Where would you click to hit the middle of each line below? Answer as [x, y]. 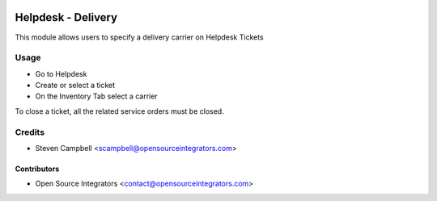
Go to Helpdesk [61, 73]
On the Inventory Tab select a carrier [96, 96]
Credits [30, 132]
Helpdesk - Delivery [66, 17]
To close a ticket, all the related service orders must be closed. [119, 111]
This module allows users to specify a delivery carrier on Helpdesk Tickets [139, 37]
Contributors [37, 169]
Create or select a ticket [75, 86]
